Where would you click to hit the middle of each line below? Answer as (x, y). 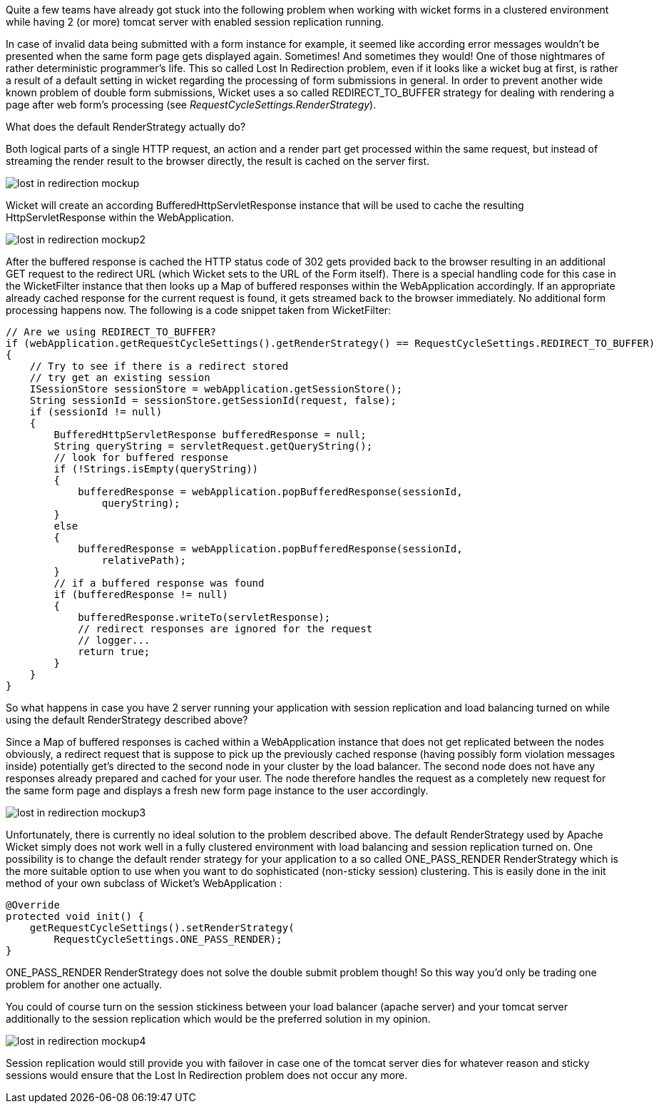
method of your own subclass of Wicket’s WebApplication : (144, 883)
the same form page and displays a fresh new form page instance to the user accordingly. (217, 790)
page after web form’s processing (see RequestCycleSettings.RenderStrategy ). (191, 105)
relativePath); (144, 560)
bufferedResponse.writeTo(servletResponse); (204, 617)
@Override (33, 905)
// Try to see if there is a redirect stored (159, 366)
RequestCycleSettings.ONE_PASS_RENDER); (168, 939)
